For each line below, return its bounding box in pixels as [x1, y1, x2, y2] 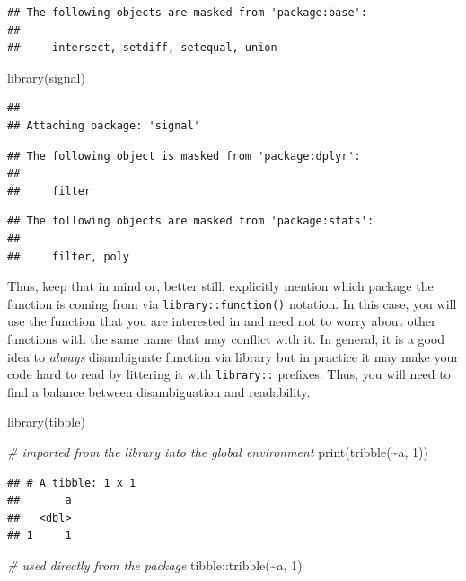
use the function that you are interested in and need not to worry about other [7, 312, 436, 330]
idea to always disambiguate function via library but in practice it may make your [7, 347, 459, 365]
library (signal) [7, 67, 85, 86]
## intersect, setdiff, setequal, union [7, 41, 277, 55]
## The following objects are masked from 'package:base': [7, 6, 367, 19]
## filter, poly [7, 250, 130, 263]
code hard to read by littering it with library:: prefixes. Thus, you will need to [7, 365, 451, 383]
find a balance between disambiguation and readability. [7, 382, 311, 401]
